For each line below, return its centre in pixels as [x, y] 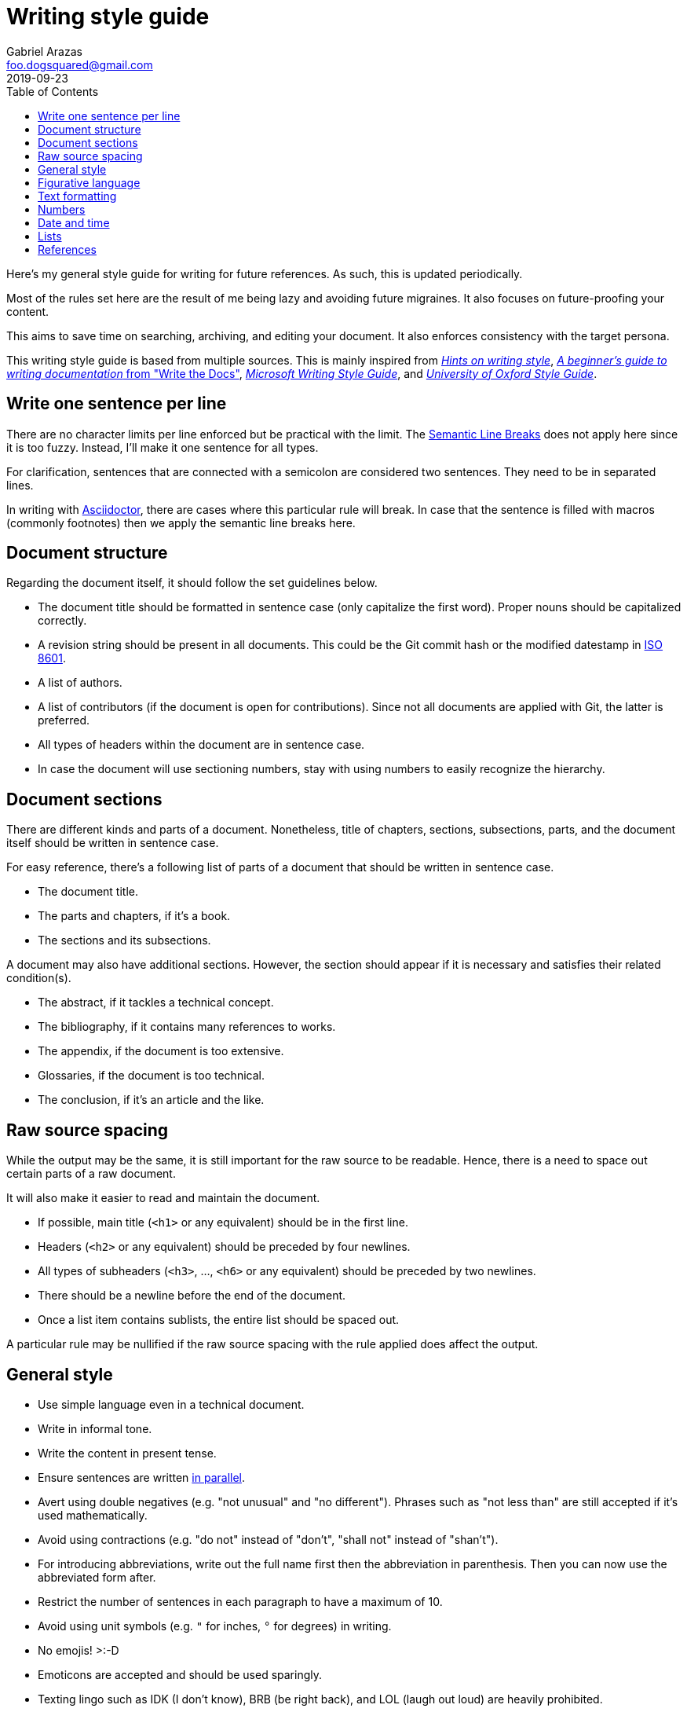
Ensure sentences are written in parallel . [142, 1477]
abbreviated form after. [97, 1577]
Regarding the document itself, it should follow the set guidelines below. [192, 583]
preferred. [64, 720]
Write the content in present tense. [127, 1453]
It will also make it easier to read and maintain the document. [163, 1198]
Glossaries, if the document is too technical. [151, 1076]
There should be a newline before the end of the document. [192, 1296]
